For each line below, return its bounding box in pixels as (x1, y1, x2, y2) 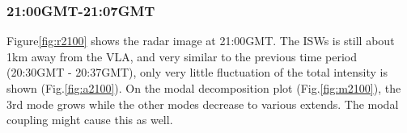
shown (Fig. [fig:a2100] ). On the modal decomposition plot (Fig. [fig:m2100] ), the (6, 80, 401, 96)
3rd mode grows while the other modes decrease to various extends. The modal (6, 95, 399, 112)
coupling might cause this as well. (6, 111, 173, 128)
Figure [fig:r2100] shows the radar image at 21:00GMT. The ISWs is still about (6, 32, 395, 49)
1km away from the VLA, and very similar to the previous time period (6, 48, 357, 64)
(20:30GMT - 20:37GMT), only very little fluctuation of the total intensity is (6, 64, 388, 81)
